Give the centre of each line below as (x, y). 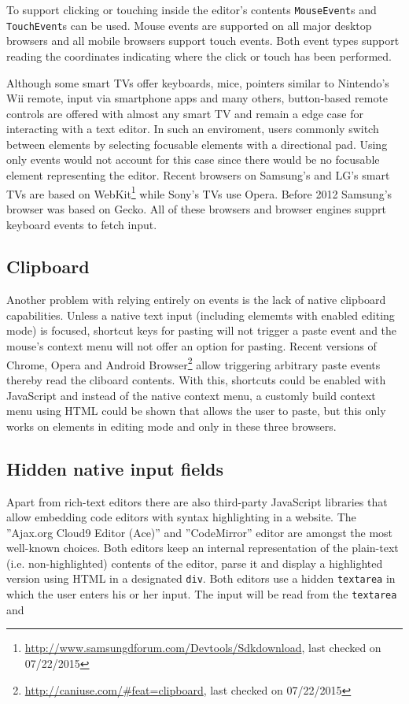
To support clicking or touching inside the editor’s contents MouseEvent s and (192, 9)
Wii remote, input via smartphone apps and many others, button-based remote (197, 98)
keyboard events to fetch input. (82, 224)
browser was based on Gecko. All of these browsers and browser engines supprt (196, 208)
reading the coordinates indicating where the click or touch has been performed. (199, 56)
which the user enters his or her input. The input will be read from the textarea (202, 594)
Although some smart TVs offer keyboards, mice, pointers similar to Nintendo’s (198, 82)
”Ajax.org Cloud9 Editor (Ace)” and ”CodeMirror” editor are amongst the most (200, 532)
